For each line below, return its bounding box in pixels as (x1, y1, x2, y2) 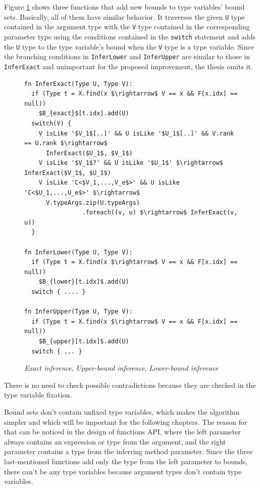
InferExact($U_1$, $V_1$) (45, 149, 133, 157)
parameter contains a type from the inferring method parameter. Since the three (4, 446, 253, 457)
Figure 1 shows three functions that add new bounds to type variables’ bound (4, 2, 245, 12)
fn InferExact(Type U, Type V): (24, 80, 133, 87)
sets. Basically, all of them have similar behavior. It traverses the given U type (4, 11, 245, 22)
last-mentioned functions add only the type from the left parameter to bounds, (4, 456, 248, 466)
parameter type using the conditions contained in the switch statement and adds (4, 31, 255, 41)
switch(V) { (31, 119, 72, 127)
